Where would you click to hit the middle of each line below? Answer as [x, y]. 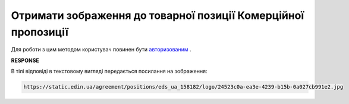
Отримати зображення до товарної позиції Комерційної [158, 15]
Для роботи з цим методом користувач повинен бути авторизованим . [101, 50]
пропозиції [40, 32]
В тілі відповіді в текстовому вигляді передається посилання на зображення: [109, 71]
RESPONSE [25, 60]
